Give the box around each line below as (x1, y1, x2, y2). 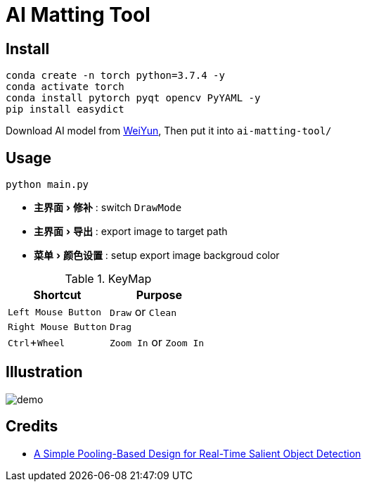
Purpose (136, 288, 183, 303)
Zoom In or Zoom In (109, 335, 205, 350)
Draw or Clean (109, 305, 176, 320)
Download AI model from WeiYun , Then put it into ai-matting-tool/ (6, 125, 332, 137)
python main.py (6, 179, 89, 191)
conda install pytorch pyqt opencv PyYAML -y (6, 92, 261, 104)
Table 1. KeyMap (65, 272, 152, 286)
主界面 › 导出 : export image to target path (34, 225, 228, 238)
